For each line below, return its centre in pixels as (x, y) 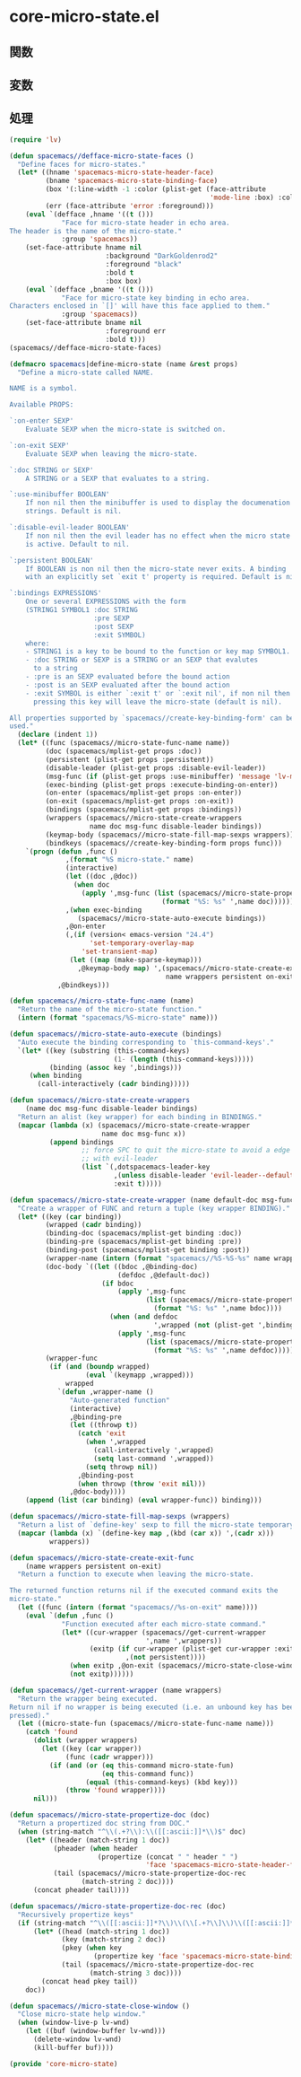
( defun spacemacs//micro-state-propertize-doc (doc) (110, 1815)
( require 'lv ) (36, 140)
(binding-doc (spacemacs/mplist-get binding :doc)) (144, 1233)
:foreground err (136, 331)
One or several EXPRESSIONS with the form (106, 602)
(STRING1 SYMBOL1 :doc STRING (82, 610)
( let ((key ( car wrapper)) (92, 1749)
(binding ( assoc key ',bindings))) (115, 1067)
